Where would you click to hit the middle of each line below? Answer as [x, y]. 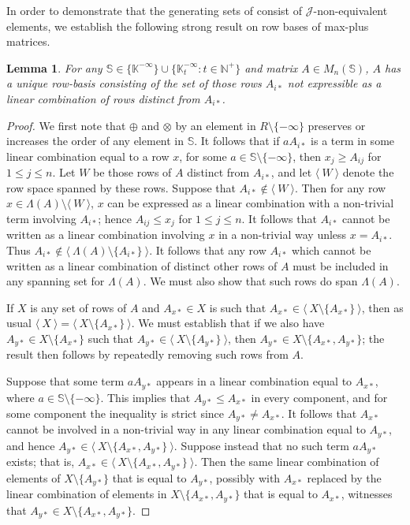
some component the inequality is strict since [116, 413]
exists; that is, [41, 462]
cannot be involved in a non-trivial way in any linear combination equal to [186, 429]
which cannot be [332, 250]
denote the [368, 172]
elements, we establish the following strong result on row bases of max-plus [188, 26]
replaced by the [344, 477]
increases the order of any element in [95, 141]
